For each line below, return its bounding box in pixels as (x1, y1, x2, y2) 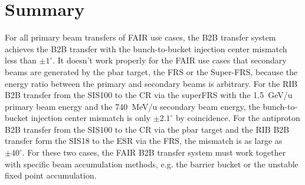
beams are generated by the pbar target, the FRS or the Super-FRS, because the (5, 65, 298, 78)
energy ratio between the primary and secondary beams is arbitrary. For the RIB (5, 77, 298, 89)
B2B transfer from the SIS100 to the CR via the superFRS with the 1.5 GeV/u (5, 89, 293, 101)
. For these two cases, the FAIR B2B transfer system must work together (22, 146, 286, 159)
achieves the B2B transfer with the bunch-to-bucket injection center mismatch (5, 42, 287, 55)
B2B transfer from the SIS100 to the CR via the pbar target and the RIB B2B (5, 123, 290, 135)
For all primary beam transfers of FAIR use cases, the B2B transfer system (5, 31, 276, 43)
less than (5, 54, 37, 66)
